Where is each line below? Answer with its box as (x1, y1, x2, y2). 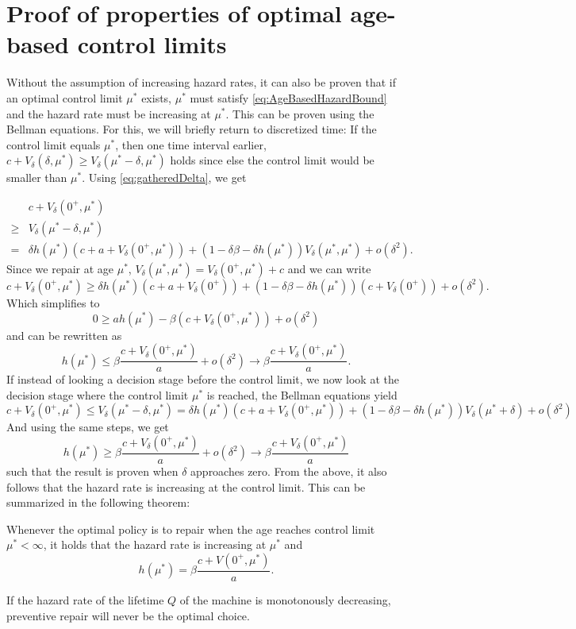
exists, (141, 89, 172, 106)
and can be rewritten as (6, 326, 122, 343)
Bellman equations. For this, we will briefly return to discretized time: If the (6, 121, 377, 137)
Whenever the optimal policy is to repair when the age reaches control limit (6, 520, 375, 537)
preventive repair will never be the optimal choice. (6, 607, 250, 623)
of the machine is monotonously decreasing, (179, 592, 391, 608)
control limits (77, 28, 227, 60)
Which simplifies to (6, 294, 100, 311)
